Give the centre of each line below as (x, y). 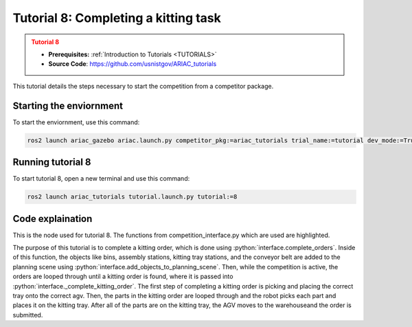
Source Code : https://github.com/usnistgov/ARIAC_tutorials (133, 64)
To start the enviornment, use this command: (76, 122)
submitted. (28, 315)
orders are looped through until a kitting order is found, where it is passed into (123, 277)
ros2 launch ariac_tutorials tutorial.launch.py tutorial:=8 (132, 197)
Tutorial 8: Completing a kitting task (117, 18)
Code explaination (53, 219)
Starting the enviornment (68, 105)
